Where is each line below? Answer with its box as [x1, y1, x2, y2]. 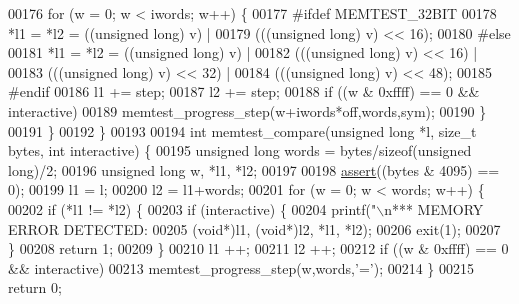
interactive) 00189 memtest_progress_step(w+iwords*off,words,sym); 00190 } [8, 100, 487, 121]
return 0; [8, 277, 62, 298]
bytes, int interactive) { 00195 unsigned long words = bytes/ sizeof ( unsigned [8, 140, 472, 161]
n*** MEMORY [384, 198, 484, 219]
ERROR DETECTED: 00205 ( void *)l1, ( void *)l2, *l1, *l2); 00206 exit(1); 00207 [8, 218, 501, 239]
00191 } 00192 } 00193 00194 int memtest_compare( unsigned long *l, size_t [8, 120, 477, 141]
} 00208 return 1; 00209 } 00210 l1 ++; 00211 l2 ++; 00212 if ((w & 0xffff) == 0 [8, 238, 509, 259]
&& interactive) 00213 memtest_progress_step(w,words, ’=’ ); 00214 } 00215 [8, 257, 475, 278]
